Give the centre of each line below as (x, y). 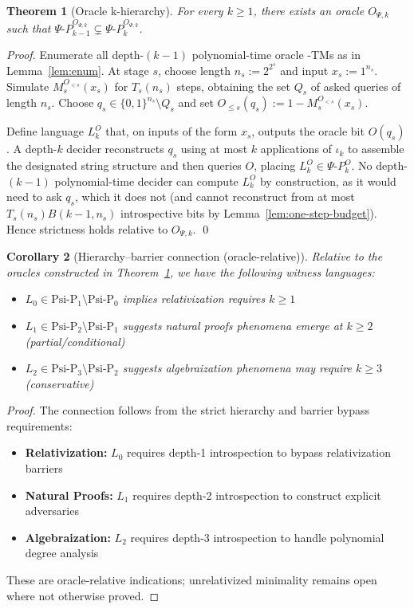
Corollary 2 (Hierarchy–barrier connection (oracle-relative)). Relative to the (195, 256)
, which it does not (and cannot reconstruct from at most (215, 196)
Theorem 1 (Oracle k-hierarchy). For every (115, 10)
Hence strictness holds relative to (87, 228)
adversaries (52, 511)
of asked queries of (356, 86)
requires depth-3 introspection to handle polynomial (257, 537)
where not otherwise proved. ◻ (83, 595)
